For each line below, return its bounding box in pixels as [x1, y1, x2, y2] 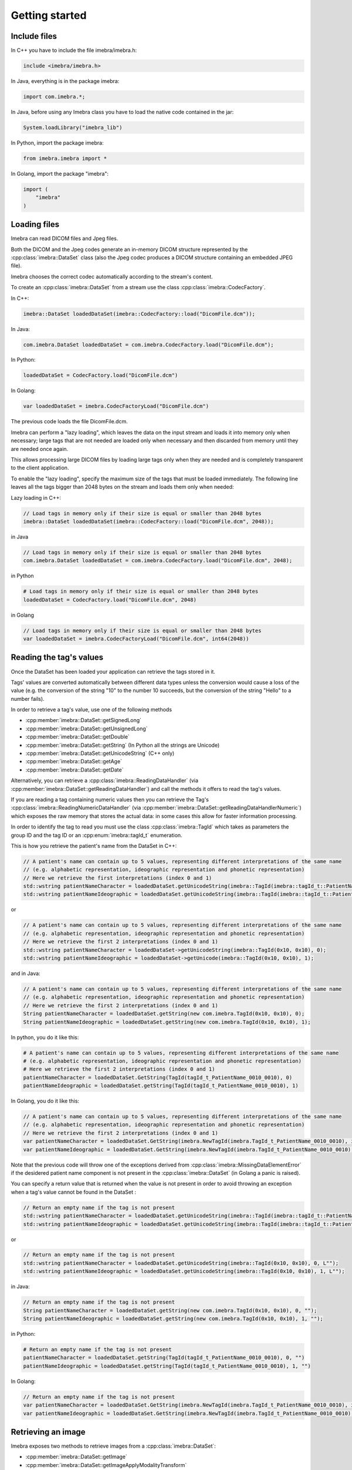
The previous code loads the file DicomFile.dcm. [11, 418, 128, 425]
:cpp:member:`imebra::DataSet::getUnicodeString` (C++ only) [25, 750, 175, 757]
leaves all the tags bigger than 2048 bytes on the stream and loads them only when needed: [11, 483, 234, 490]
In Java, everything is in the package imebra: [11, 78, 120, 85]
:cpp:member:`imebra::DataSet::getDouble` [25, 733, 130, 740]
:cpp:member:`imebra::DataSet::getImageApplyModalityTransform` [25, 1461, 187, 1468]
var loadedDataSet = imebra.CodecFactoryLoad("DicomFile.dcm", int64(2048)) [23, 636, 249, 642]
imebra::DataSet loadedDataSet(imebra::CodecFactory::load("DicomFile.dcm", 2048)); [23, 518, 274, 524]
